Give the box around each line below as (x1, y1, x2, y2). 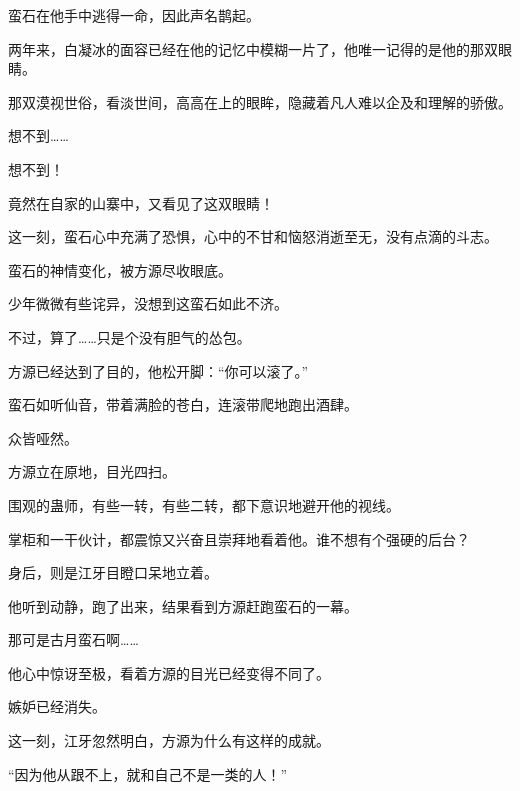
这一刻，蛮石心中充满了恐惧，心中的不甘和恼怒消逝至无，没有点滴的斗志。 (8, 226, 498, 247)
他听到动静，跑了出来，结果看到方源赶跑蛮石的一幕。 (8, 595, 358, 616)
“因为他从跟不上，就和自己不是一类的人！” (8, 763, 288, 784)
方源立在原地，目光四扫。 (8, 461, 176, 482)
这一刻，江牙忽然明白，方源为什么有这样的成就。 (8, 730, 330, 751)
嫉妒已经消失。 (8, 696, 106, 717)
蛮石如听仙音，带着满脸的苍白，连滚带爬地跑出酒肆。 (8, 394, 358, 415)
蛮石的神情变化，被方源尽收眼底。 (8, 259, 232, 280)
